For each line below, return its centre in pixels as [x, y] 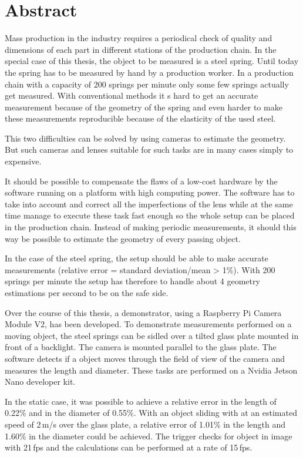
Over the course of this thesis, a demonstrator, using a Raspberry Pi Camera [143, 312]
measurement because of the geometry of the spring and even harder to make [144, 107]
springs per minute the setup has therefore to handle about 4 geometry [132, 281]
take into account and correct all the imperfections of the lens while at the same [149, 204]
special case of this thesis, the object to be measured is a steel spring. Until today [152, 61]
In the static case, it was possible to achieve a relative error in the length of [141, 401]
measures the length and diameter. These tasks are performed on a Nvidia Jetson [151, 370]
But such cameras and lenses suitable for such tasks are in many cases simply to [149, 149]
